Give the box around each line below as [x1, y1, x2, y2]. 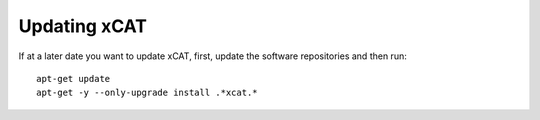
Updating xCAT [18, 15, 147, 37]
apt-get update [36, 73, 111, 84]
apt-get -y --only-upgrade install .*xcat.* [36, 87, 259, 99]
